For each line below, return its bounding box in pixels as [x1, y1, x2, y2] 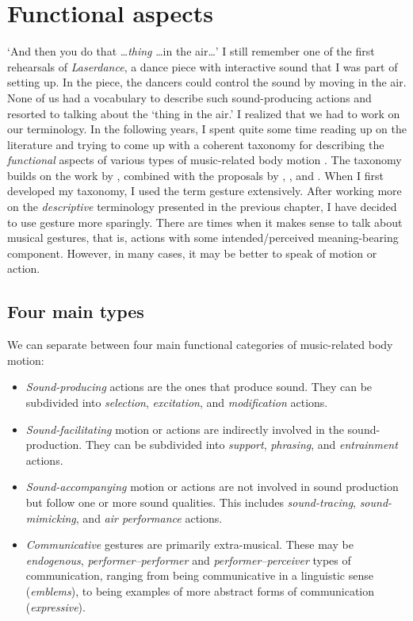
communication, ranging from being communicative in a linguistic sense [25, 567, 373, 584]
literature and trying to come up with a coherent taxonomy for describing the [7, 136, 384, 152]
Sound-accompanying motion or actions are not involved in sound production [25, 478, 399, 495]
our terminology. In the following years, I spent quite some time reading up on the [7, 121, 407, 137]
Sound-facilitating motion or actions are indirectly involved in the [25, 420, 344, 437]
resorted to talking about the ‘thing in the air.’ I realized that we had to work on [7, 105, 400, 121]
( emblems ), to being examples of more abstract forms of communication [25, 582, 375, 599]
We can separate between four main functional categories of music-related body [7, 336, 393, 353]
